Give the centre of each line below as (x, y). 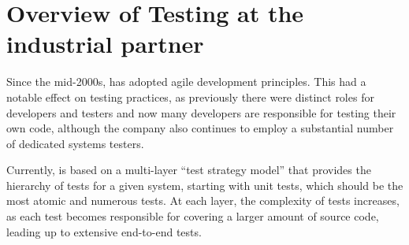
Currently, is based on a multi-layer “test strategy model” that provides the (189, 170)
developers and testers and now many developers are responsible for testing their (201, 112)
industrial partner (105, 44)
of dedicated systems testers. (75, 143)
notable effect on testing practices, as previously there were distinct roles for (190, 97)
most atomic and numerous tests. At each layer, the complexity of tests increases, (203, 200)
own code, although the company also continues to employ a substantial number (200, 128)
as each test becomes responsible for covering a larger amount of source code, (193, 216)
